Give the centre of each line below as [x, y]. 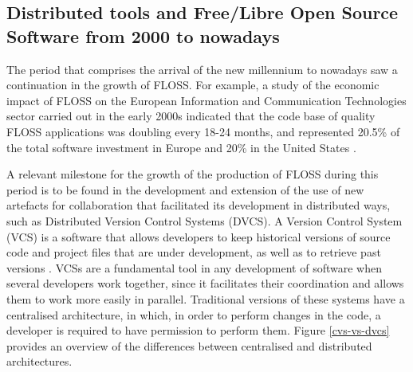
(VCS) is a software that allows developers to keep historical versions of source [199, 236]
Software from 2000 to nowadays [143, 35]
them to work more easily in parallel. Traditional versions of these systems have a [206, 298]
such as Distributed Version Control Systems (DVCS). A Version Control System [205, 220]
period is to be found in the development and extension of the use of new [185, 189]
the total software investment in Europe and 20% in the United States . [181, 147]
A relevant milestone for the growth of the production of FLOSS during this [193, 174]
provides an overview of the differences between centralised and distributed [189, 345]
